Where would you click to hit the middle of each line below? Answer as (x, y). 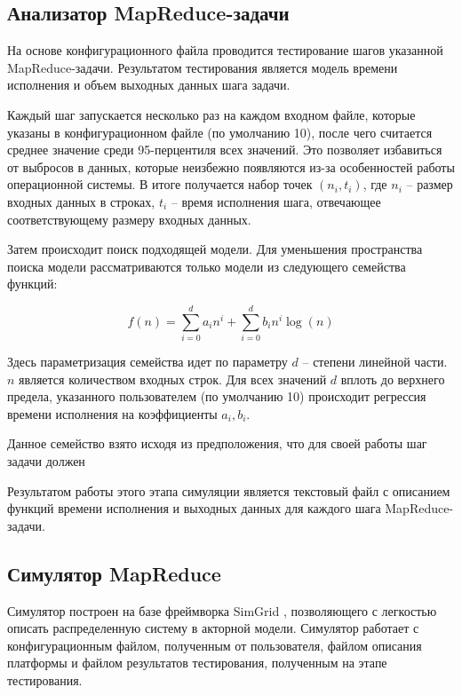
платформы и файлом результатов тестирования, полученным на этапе (197, 663)
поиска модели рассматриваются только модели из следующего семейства (207, 266)
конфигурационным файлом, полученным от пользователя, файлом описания (215, 645)
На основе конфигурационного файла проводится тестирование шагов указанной (225, 50)
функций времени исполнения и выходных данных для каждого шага (194, 508)
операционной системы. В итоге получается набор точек (160, 184)
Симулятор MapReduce (114, 573)
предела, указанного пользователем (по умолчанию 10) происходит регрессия (217, 396)
